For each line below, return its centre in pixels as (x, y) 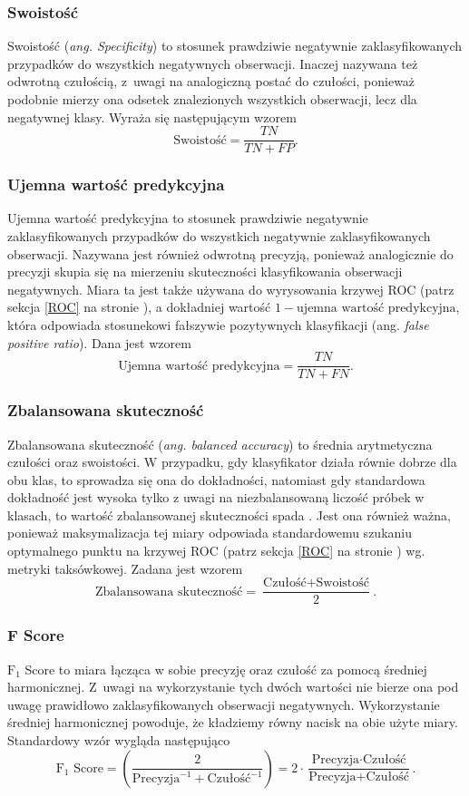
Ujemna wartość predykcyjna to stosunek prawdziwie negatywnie (188, 218)
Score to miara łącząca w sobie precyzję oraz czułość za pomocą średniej (226, 669)
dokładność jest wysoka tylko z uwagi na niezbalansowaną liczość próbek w (216, 497)
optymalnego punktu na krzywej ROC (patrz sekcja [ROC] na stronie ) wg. (216, 551)
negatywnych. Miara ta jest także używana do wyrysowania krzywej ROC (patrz (231, 289)
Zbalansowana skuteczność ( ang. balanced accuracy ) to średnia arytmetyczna (220, 444)
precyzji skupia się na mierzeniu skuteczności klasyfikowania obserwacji (205, 272)
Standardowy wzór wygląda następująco (119, 739)
